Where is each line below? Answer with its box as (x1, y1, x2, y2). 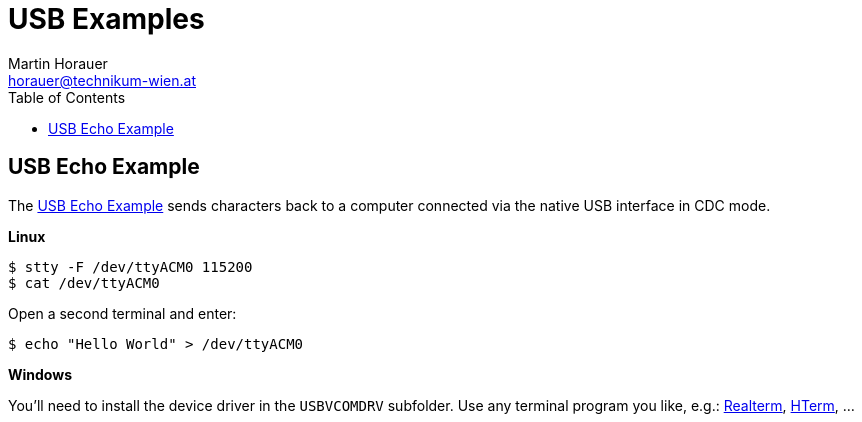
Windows (8, 365, 72, 383)
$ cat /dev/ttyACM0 (8, 274, 160, 291)
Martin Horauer (8, 54, 108, 72)
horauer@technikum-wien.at (8, 71, 197, 89)
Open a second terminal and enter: (8, 304, 237, 322)
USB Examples (8, 2, 205, 36)
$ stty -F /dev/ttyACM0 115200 (8, 258, 253, 275)
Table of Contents (8, 88, 126, 106)
